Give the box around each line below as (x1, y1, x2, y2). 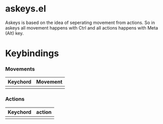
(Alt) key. (5, 30, 24, 36)
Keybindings (5, 48, 59, 59)
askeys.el (5, 3, 46, 14)
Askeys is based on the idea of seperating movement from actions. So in (5, 19, 155, 25)
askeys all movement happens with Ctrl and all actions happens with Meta (5, 24, 158, 30)
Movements (5, 65, 35, 72)
